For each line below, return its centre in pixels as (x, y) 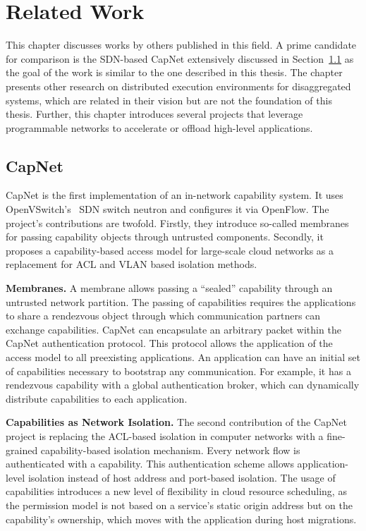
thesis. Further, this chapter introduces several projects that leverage (154, 114)
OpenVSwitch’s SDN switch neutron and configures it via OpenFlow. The (167, 209)
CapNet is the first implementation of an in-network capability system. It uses (175, 195)
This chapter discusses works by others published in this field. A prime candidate (181, 45)
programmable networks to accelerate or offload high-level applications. (159, 127)
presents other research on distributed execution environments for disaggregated (178, 86)
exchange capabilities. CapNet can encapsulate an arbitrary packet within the (173, 329)
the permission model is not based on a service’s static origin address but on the (179, 505)
